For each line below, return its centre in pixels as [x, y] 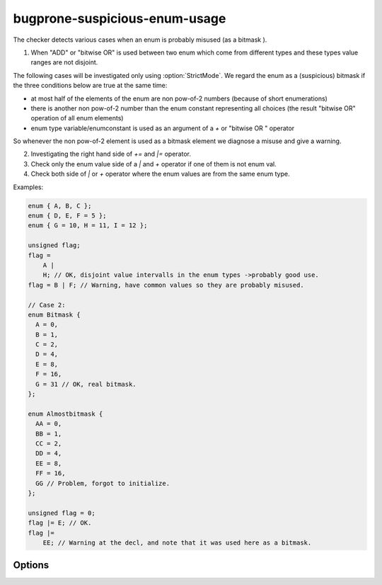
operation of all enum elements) [77, 118]
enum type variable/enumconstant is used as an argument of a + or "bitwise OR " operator [163, 128]
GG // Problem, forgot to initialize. [103, 483]
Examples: [28, 187]
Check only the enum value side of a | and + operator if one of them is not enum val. [154, 164]
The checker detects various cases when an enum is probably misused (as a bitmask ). [140, 40]
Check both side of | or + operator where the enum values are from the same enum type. [160, 174]
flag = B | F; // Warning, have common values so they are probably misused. [166, 285]
